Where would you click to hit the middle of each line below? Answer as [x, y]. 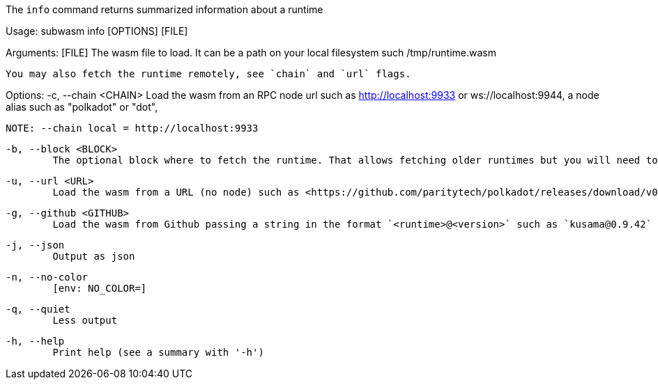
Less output [85, 320]
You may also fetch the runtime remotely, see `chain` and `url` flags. [208, 74]
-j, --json [35, 245]
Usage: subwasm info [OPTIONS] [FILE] [97, 31]
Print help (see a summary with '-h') [158, 352]
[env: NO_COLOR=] [100, 288]
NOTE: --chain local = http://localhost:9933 [132, 128]
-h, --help [35, 341]
